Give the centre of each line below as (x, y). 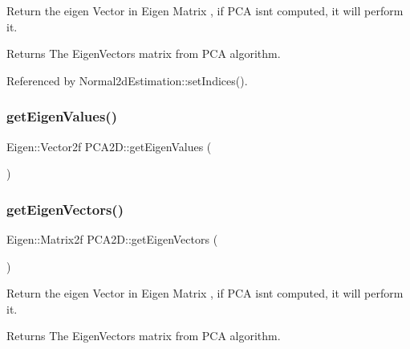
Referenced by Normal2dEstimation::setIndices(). (127, 80)
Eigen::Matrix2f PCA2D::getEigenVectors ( (112, 239)
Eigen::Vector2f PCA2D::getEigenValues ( (109, 146)
